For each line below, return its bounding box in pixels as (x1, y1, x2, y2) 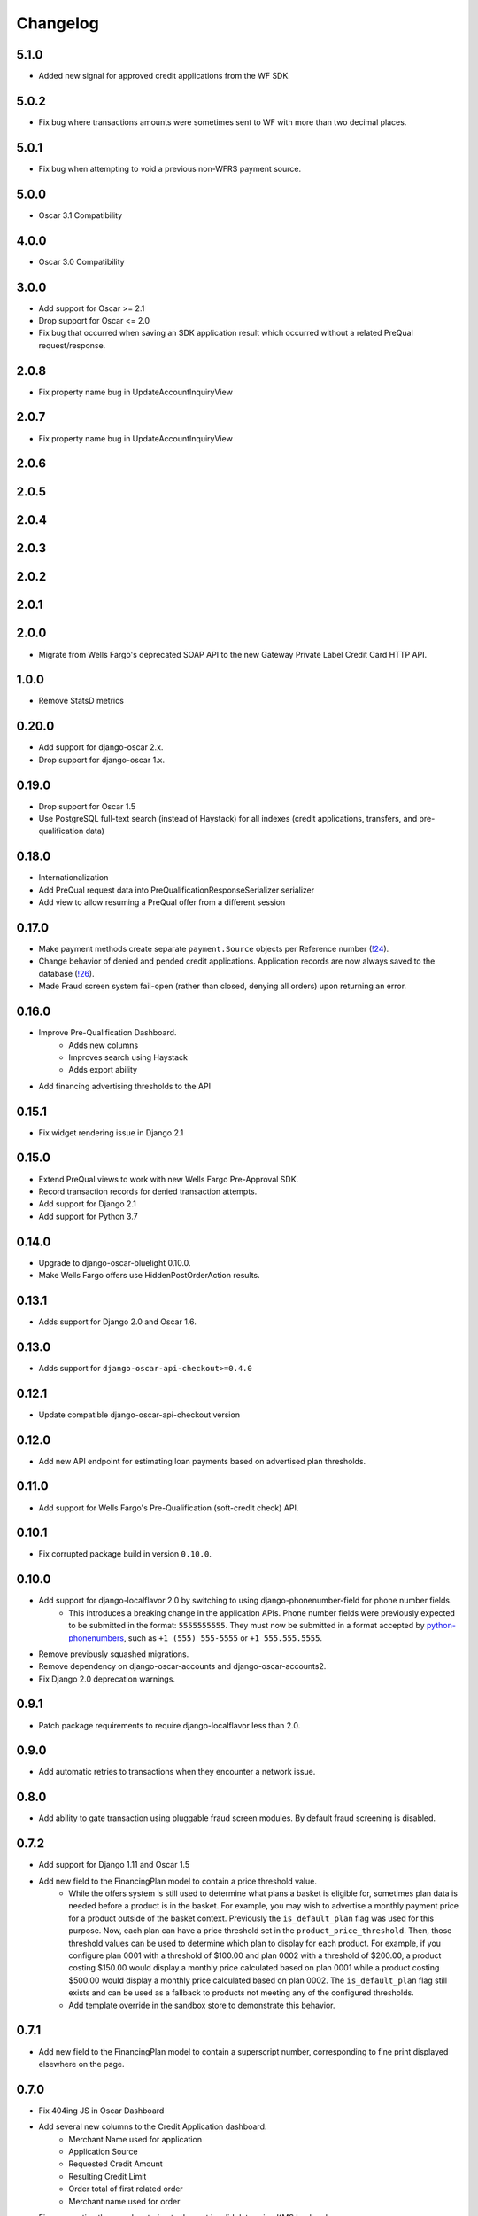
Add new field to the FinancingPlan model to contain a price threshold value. (38, 1876, 318, 1886)
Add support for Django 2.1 (38, 1198, 136, 1209)
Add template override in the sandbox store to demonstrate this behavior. (68, 2000, 335, 2010)
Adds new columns (68, 1040, 139, 1050)
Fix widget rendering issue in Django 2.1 (38, 1127, 184, 1138)
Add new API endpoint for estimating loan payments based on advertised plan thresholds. (38, 1455, 366, 1466)
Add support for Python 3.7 (38, 1211, 138, 1221)
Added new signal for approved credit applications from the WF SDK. (38, 71, 291, 82)
